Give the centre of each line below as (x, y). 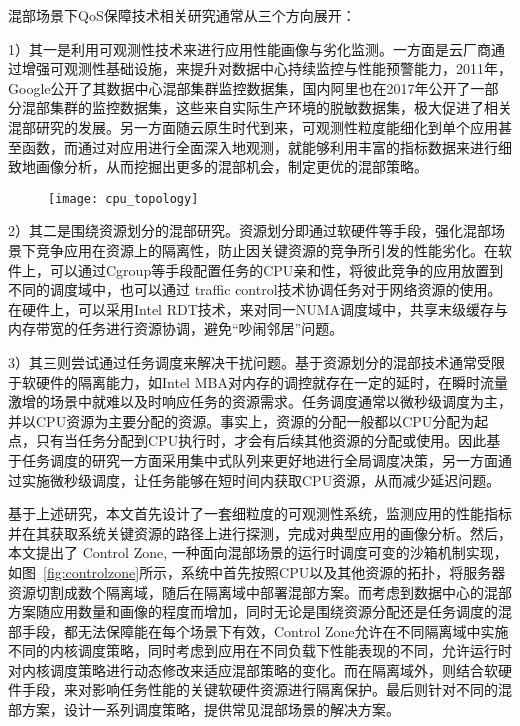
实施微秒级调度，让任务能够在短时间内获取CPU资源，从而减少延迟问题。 (261, 479)
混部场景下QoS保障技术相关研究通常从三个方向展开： (182, 15)
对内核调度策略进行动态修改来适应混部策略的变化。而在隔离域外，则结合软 (253, 669)
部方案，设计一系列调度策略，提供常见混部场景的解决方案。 (204, 709)
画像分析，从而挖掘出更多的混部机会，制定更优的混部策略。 (231, 166)
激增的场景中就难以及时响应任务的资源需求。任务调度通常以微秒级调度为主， (260, 401)
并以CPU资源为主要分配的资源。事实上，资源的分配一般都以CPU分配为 (241, 420)
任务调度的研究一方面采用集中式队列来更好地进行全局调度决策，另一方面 (259, 459)
